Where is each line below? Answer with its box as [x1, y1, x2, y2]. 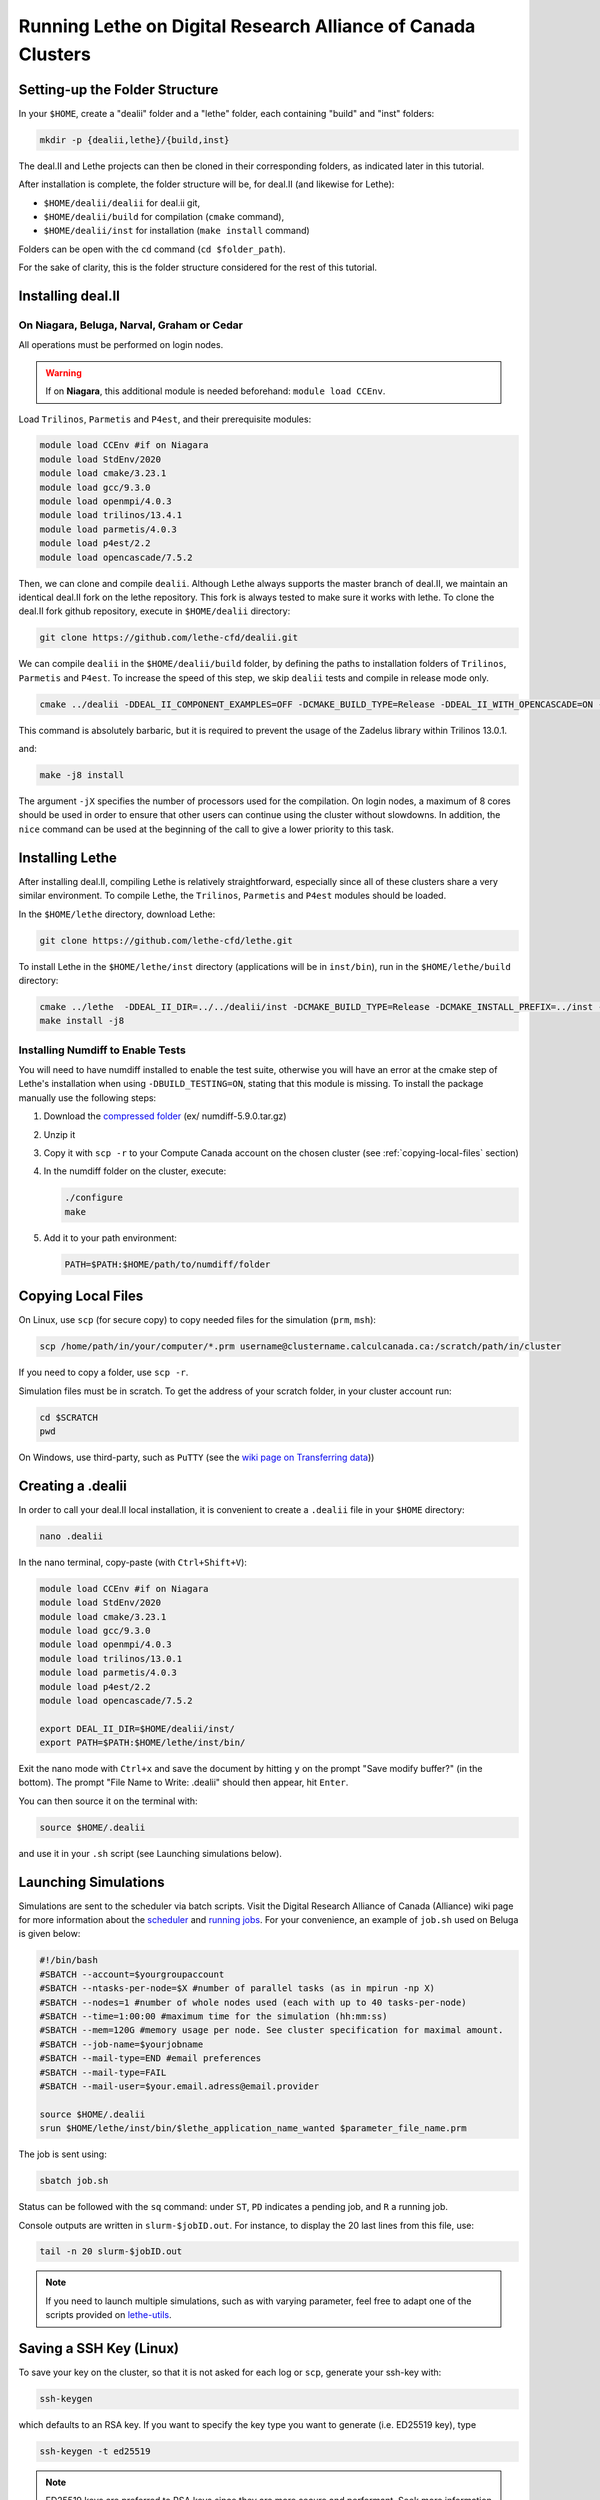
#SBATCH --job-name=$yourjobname [39, 2038, 204, 2050]
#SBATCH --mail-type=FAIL [39, 2066, 167, 2078]
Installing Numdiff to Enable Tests [18, 1043, 187, 1057]
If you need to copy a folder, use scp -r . [18, 1366, 189, 1379]
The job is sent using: [18, 2148, 107, 2160]
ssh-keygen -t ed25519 [39, 2446, 151, 2457]
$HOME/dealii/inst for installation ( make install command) [43, 225, 310, 237]
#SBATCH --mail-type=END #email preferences [39, 2053, 262, 2064]
